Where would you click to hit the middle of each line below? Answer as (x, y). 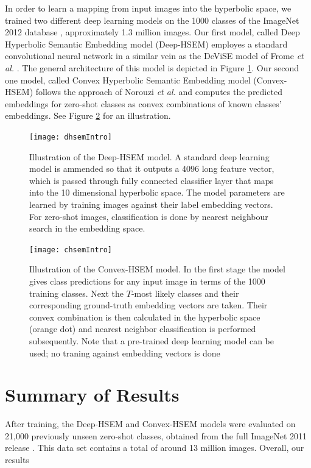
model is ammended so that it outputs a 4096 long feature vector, (152, 168)
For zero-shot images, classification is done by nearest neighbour (149, 216)
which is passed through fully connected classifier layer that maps (152, 180)
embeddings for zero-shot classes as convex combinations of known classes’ (143, 103)
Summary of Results (92, 395)
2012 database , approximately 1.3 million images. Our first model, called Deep (152, 32)
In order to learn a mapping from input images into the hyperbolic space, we (148, 8)
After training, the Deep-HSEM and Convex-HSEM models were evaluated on (150, 424)
